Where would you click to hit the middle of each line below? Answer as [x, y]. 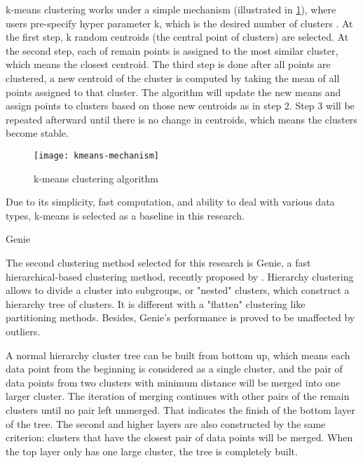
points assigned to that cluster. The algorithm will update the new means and [173, 92]
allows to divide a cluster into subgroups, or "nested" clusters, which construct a [178, 290]
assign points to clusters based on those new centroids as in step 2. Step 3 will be [180, 106]
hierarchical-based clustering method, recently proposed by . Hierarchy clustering [180, 276]
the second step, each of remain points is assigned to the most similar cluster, [172, 50]
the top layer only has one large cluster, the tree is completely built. [152, 451]
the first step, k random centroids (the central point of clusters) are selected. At [177, 37]
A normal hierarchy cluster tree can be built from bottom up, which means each [178, 355]
